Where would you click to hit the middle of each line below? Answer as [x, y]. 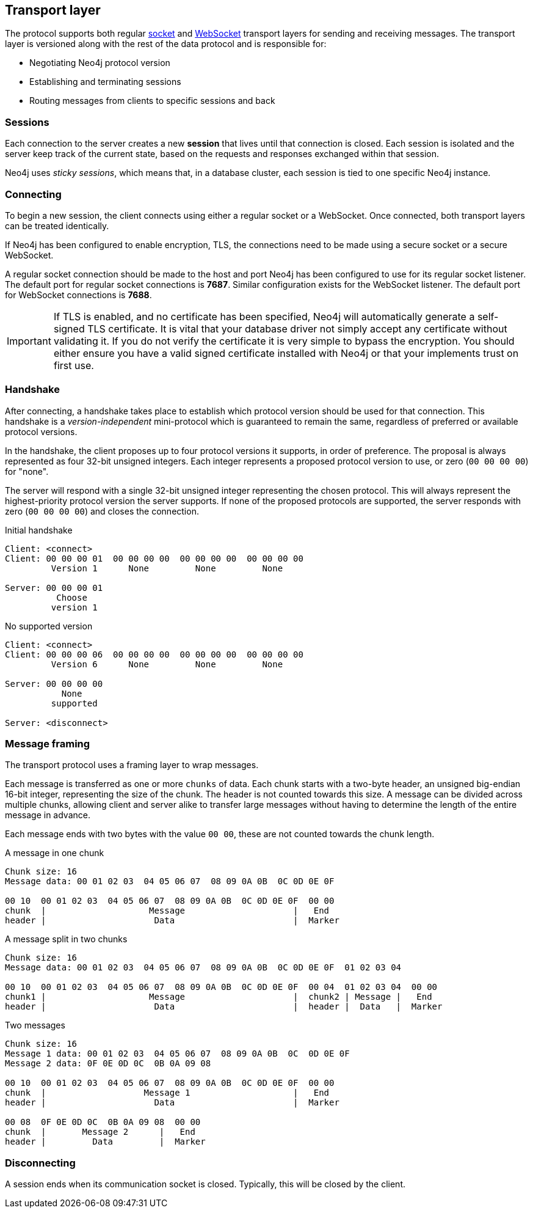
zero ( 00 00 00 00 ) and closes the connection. [102, 511]
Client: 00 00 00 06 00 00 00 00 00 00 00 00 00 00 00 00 [154, 654]
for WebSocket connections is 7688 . [78, 295]
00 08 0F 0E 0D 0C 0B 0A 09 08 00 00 [103, 1122]
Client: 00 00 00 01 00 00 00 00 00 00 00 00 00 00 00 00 [154, 558]
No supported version [49, 626]
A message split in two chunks [66, 939]
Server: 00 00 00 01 [54, 588]
